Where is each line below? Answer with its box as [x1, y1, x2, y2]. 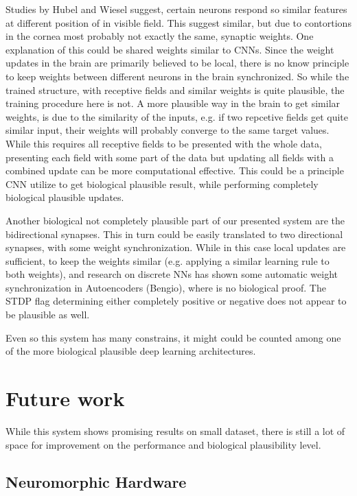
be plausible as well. [5, 307, 90, 322]
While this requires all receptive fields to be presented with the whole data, [5, 136, 322, 150]
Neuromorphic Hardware [5, 471, 187, 492]
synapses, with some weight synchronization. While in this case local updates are [5, 240, 346, 255]
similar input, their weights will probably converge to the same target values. [5, 123, 330, 137]
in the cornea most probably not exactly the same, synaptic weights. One [5, 29, 314, 43]
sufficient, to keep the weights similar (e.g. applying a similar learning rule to [5, 253, 330, 268]
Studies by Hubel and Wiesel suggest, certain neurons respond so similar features [5, 2, 347, 16]
